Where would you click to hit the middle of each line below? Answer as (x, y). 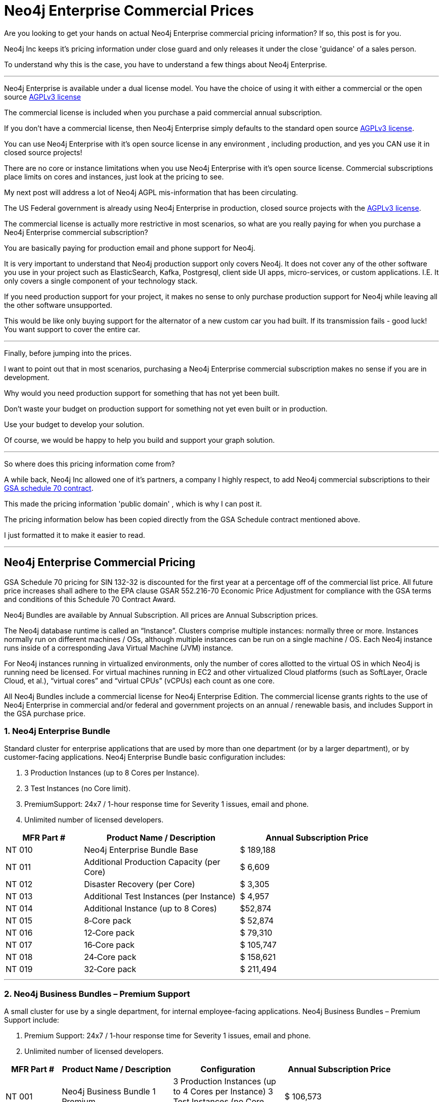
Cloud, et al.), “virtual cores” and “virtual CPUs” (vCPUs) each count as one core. (140, 680)
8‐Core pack (108, 921)
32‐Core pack (110, 969)
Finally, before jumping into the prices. (68, 353)
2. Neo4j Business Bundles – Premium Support (97, 994)
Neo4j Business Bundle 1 (109, 1092)
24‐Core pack (110, 957)
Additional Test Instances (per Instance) (160, 897)
